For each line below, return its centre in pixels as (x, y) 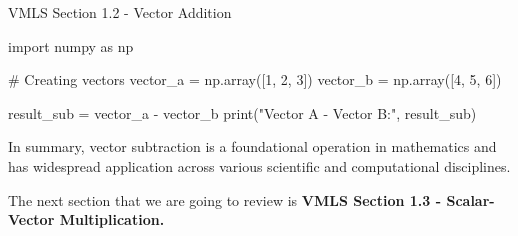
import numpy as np (71, 45)
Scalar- (470, 199)
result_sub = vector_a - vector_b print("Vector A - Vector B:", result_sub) (242, 112)
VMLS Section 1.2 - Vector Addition (120, 12)
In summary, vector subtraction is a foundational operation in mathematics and (252, 146)
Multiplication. (112, 219)
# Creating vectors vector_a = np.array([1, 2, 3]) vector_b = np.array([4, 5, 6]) (255, 79)
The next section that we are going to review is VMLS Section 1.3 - (225, 199)
